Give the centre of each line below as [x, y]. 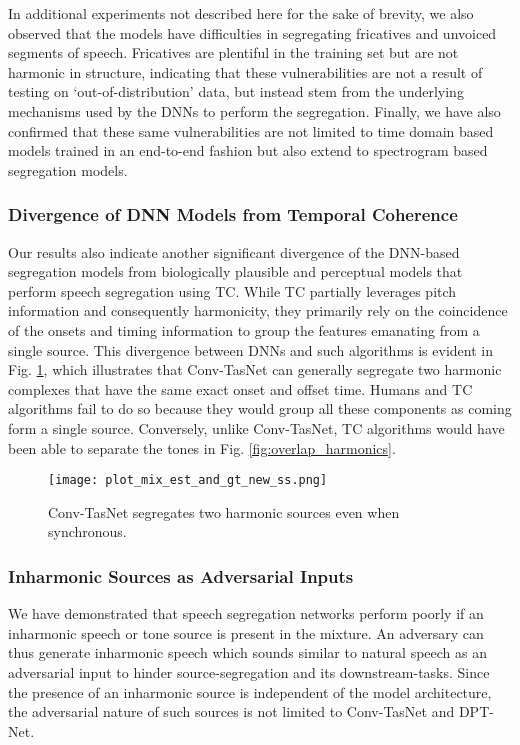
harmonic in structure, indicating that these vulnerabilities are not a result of [245, 71]
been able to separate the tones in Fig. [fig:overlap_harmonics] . [202, 447]
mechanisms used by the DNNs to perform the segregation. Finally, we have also [254, 110]
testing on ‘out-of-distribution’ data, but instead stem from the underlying [236, 91]
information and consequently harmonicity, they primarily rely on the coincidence [258, 310]
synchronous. [87, 531]
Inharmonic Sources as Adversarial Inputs [181, 575]
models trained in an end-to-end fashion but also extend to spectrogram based [248, 150]
